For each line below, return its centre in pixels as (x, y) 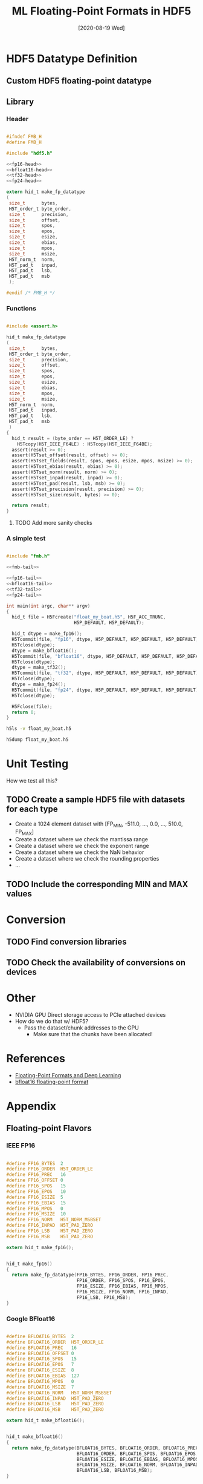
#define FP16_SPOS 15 (36, 1186)
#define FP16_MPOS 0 (35, 1209)
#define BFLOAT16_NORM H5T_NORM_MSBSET (59, 1393)
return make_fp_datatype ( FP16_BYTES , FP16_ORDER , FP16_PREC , (90, 1275)
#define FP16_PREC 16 (36, 1175)
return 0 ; (24, 712)
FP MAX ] (24, 832)
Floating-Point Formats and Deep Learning (68, 1075)
